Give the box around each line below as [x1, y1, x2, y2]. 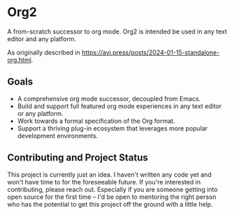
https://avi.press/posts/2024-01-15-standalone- [81, 48, 220, 57]
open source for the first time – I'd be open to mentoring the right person [7, 193, 217, 201]
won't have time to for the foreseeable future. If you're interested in [7, 177, 201, 186]
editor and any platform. [7, 34, 77, 43]
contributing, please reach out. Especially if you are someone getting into [7, 185, 218, 193]
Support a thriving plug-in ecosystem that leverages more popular [17, 124, 208, 133]
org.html [7, 55, 31, 64]
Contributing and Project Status [7, 151, 149, 164]
